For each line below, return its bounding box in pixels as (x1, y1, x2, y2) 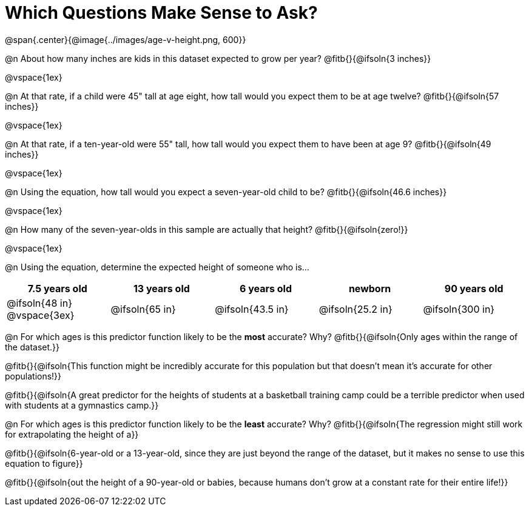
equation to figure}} (5, 458, 83, 469)
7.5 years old (27, 282, 87, 295)
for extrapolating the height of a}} (5, 429, 139, 439)
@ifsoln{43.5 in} (215, 302, 289, 315)
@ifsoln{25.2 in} (318, 302, 393, 315)
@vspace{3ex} (7, 309, 75, 321)
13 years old (133, 282, 190, 295)
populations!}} (5, 370, 62, 381)
